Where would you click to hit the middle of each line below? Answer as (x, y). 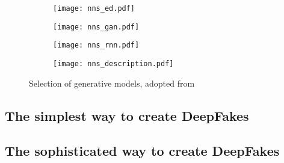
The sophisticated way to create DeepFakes (142, 151)
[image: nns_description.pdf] (113, 63)
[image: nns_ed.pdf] (94, 8)
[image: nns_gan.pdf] (96, 27)
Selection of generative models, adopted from (112, 83)
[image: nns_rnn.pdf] (96, 45)
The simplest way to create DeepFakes (127, 115)
